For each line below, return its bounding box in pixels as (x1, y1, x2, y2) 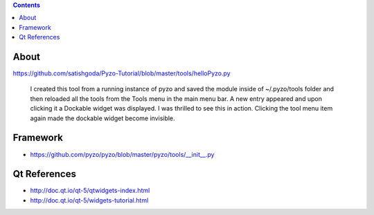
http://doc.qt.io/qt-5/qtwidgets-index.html (30, 187, 150, 195)
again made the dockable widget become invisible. (30, 114, 176, 122)
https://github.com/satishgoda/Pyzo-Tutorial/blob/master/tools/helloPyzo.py (12, 69, 231, 77)
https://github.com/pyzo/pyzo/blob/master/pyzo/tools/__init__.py (30, 150, 215, 158)
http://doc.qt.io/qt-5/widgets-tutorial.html (30, 196, 149, 204)
